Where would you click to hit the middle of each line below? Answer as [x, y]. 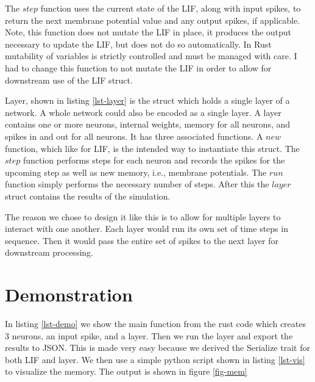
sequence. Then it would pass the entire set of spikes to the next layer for [142, 240]
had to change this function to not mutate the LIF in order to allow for [138, 67]
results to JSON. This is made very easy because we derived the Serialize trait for [157, 348]
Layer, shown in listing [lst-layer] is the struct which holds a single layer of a [147, 100]
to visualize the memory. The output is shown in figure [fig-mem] [126, 371]
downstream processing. [49, 252]
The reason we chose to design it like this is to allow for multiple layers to [143, 216]
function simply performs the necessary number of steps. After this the [137, 184]
